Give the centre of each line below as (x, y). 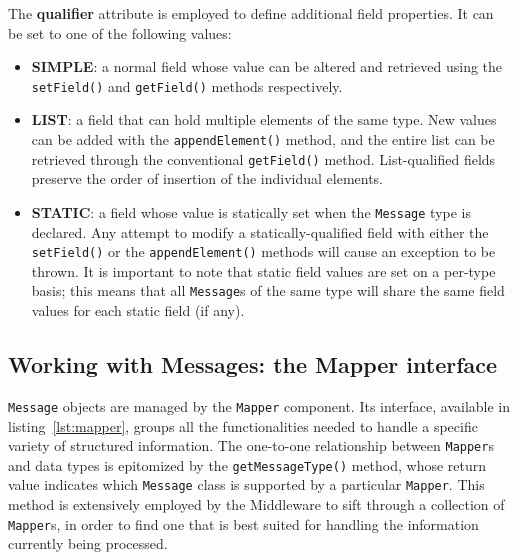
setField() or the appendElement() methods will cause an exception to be (263, 251)
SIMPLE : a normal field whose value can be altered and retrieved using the (267, 66)
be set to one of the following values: (120, 32)
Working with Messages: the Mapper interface (253, 364)
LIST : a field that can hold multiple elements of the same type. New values (264, 119)
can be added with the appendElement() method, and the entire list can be (263, 139)
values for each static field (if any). (138, 310)
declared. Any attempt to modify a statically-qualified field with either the (260, 231)
